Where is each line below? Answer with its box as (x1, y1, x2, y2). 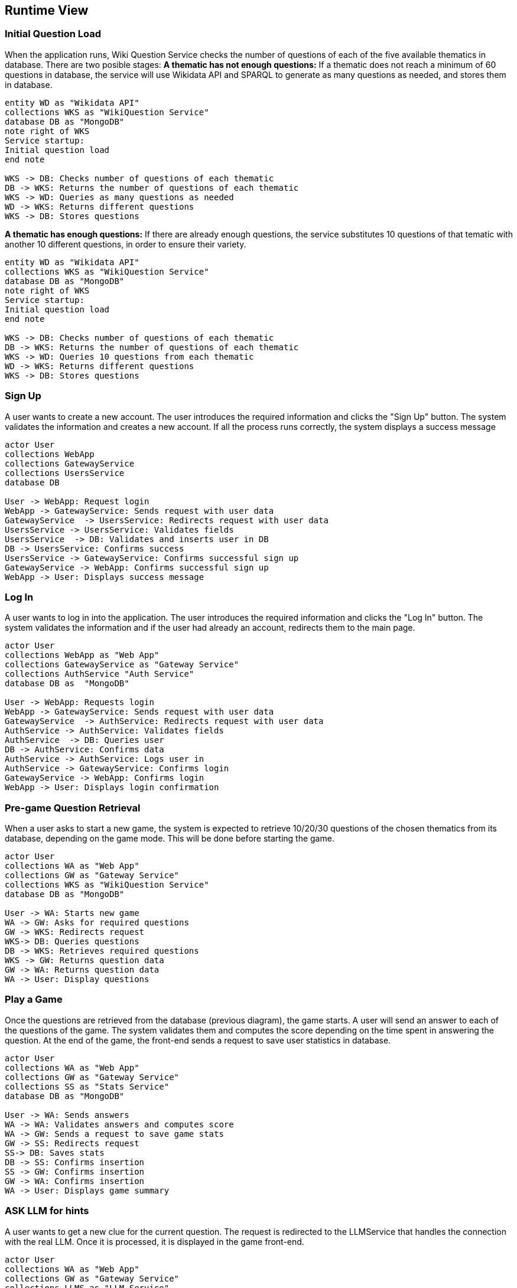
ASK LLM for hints (5, 1205, 89, 1217)
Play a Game (5, 993, 63, 1006)
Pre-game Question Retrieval (5, 801, 141, 814)
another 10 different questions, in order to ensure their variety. (5, 239, 246, 249)
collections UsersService (5, 468, 125, 478)
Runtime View (5, 3, 89, 18)
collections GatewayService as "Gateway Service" (5, 660, 239, 670)
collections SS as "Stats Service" (5, 1081, 170, 1091)
